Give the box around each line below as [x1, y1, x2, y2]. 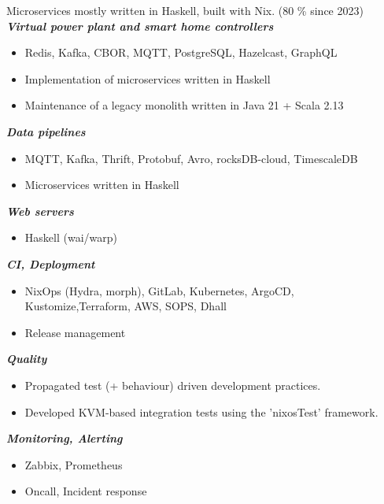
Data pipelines [6, 123, 86, 139]
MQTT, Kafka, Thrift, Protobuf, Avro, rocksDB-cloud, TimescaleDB [24, 150, 358, 166]
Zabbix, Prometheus [24, 456, 123, 472]
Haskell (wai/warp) [24, 229, 117, 246]
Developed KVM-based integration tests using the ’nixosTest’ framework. [24, 403, 378, 420]
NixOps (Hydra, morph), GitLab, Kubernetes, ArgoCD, [24, 282, 294, 298]
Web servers [6, 202, 74, 219]
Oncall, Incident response [24, 483, 147, 499]
